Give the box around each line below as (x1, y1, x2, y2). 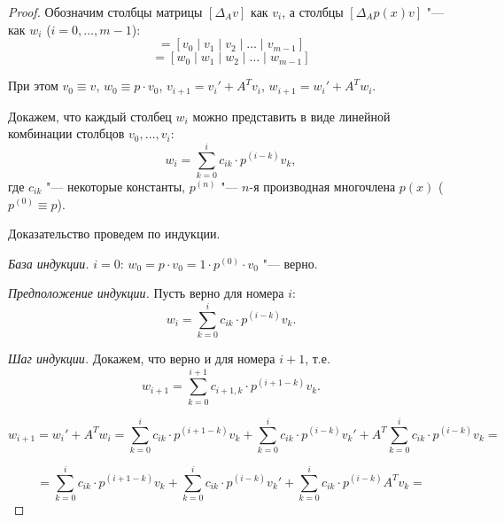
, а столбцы (282, 3, 344, 20)
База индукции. (8, 253, 89, 272)
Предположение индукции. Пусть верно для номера (8, 284, 284, 302)
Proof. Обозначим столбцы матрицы (8, 3, 203, 20)
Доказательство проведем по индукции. (8, 224, 221, 243)
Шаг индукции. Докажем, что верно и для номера (8, 349, 275, 368)
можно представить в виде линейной (192, 106, 391, 125)
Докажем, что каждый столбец (8, 106, 172, 125)
